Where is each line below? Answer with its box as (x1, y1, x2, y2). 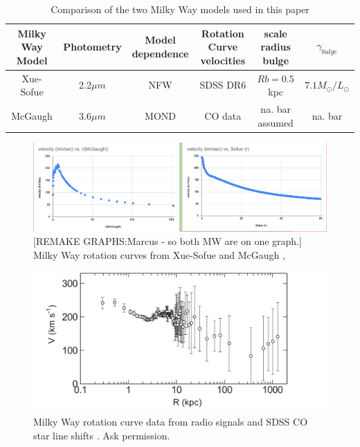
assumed (258, 115, 294, 129)
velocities (200, 53, 246, 67)
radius (260, 39, 291, 54)
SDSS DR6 (199, 77, 246, 92)
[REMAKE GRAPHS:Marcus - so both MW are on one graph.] (33, 234, 302, 248)
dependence (132, 46, 189, 60)
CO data (204, 108, 242, 122)
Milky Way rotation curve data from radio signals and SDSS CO (33, 414, 308, 429)
